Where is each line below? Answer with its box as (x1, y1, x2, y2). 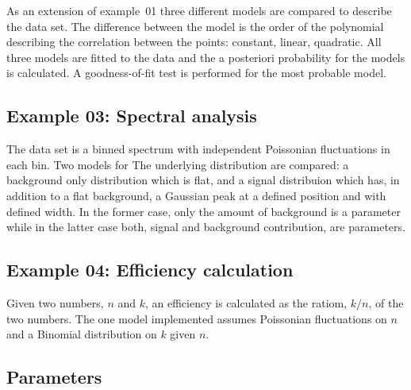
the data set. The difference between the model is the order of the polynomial (6, 17, 384, 34)
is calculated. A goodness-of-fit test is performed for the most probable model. (6, 64, 386, 81)
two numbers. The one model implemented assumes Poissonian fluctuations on (6, 310, 387, 326)
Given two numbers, (6, 294, 104, 311)
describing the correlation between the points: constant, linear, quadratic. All (6, 33, 382, 50)
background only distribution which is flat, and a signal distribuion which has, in (6, 172, 400, 188)
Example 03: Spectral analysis (6, 103, 257, 128)
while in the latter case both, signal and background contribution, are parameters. (6, 218, 405, 235)
